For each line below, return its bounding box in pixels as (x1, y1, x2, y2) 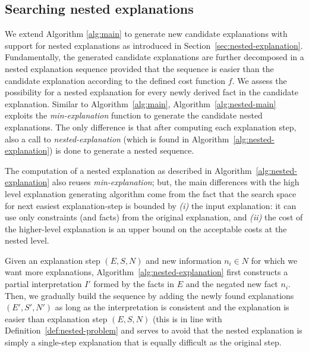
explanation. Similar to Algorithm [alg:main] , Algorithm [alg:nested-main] (5, 97, 276, 110)
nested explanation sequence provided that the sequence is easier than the (5, 62, 274, 74)
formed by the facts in (93, 278, 174, 290)
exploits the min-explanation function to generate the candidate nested (5, 109, 263, 122)
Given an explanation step (5, 254, 100, 266)
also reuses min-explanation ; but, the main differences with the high (52, 176, 299, 188)
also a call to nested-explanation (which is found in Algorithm (5, 132, 229, 145)
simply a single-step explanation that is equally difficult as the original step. (5, 336, 282, 348)
